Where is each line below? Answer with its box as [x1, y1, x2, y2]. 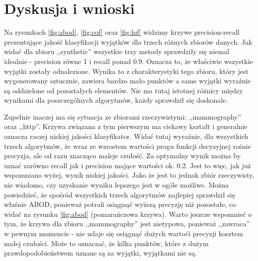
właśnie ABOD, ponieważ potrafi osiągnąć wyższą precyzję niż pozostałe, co [4, 199, 236, 209]
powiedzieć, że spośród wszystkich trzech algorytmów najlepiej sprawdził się [4, 189, 235, 199]
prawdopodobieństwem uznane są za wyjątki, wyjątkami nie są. [4, 248, 197, 258]
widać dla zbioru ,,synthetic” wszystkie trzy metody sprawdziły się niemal [4, 46, 230, 57]
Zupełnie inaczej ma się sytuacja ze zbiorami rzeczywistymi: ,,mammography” [4, 111, 242, 122]
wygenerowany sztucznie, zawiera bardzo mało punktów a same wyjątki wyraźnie [4, 75, 251, 86]
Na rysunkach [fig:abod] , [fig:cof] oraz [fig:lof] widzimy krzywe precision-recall [4, 27, 240, 37]
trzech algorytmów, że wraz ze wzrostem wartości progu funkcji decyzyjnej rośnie [4, 140, 251, 151]
